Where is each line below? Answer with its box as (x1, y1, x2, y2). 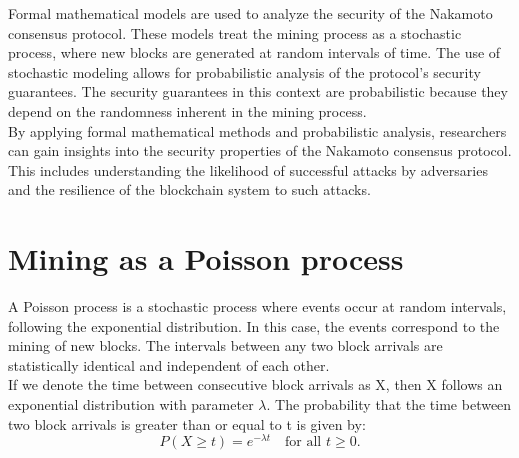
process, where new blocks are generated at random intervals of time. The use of (8, 42, 501, 63)
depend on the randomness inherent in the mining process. (8, 100, 367, 121)
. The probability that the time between (266, 394, 512, 415)
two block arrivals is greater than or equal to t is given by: (8, 413, 366, 434)
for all (285, 435, 322, 450)
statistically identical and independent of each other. (8, 354, 330, 375)
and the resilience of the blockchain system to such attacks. (8, 179, 371, 200)
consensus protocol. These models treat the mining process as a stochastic (8, 22, 462, 43)
